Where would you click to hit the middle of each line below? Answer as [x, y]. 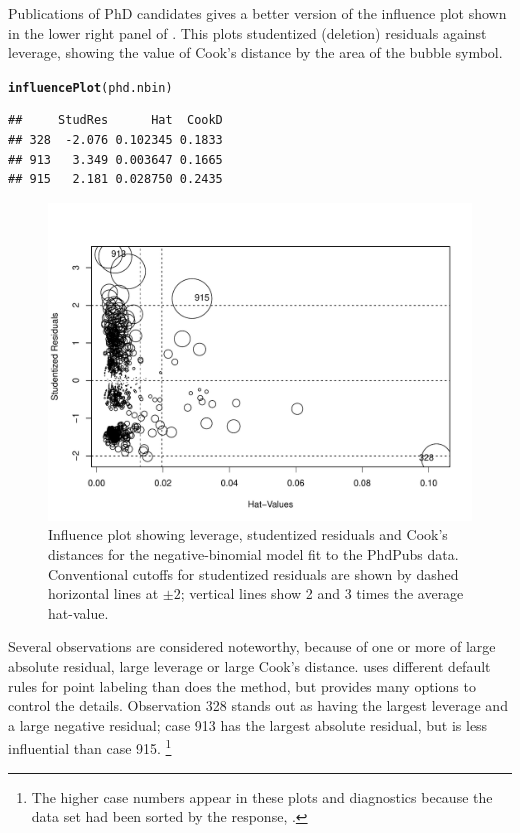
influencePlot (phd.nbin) [90, 87]
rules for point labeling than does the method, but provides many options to [242, 685]
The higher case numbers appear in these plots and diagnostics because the [262, 796]
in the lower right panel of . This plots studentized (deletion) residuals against [247, 32]
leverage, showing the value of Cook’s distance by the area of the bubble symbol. [255, 52]
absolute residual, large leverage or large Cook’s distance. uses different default [249, 665]
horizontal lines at [103, 593]
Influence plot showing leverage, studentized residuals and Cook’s [248, 534]
